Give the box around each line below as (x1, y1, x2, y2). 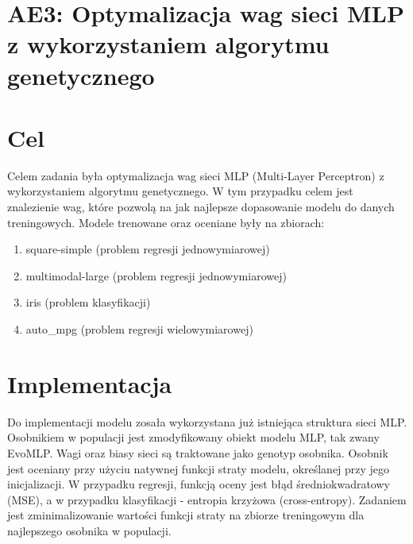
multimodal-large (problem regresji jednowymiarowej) (25, 267, 287, 284)
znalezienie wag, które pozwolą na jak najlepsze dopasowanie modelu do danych (7, 199, 395, 215)
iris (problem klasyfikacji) (25, 294, 151, 311)
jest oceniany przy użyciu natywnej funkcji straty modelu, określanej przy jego (7, 460, 390, 476)
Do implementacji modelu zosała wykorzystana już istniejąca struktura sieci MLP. (7, 413, 407, 430)
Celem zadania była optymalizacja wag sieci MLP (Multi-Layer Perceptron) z (7, 167, 384, 183)
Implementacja (7, 367, 172, 399)
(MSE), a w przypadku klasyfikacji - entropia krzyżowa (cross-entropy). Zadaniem (7, 491, 407, 507)
